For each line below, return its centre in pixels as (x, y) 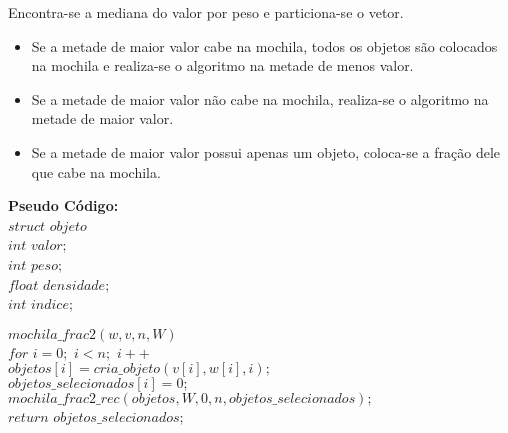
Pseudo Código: (63, 205)
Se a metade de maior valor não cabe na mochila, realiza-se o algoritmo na (260, 98)
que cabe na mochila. (96, 171)
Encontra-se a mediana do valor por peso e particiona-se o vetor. (206, 12)
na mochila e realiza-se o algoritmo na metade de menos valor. (222, 65)
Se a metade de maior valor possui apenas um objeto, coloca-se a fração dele (265, 151)
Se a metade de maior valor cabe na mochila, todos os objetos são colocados (264, 45)
